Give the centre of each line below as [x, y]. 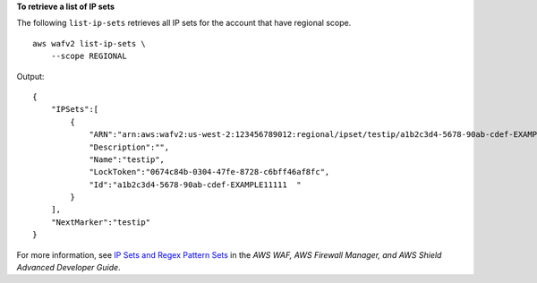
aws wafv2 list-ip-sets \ [89, 43]
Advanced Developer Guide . [68, 268]
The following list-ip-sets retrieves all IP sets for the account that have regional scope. [184, 23]
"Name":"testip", [127, 159]
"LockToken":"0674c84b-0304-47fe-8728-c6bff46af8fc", [209, 172]
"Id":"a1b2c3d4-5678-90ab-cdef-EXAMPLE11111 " [195, 184]
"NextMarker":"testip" [101, 222]
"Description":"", [129, 147]
